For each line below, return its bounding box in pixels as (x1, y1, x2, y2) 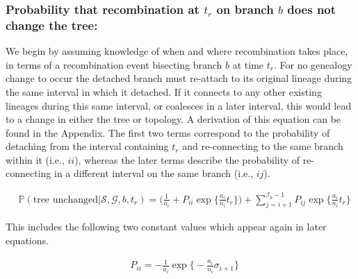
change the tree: (6, 16, 98, 33)
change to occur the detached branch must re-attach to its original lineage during (6, 71, 352, 85)
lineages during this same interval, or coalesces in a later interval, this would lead (6, 98, 352, 112)
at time (232, 57, 264, 71)
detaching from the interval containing (6, 139, 169, 153)
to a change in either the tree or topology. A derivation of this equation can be (6, 112, 341, 126)
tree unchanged (33, 194, 99, 205)
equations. (6, 233, 49, 247)
